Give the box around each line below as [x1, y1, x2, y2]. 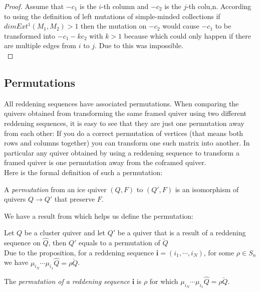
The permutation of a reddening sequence [4, 275, 130, 286]
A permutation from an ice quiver [4, 184, 107, 194]
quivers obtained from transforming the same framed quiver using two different [4, 108, 246, 118]
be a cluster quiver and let [24, 227, 105, 238]
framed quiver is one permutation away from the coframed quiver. [4, 157, 206, 168]
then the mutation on [81, 21, 147, 31]
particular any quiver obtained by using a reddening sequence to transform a [4, 147, 239, 158]
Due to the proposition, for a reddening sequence [4, 247, 154, 257]
